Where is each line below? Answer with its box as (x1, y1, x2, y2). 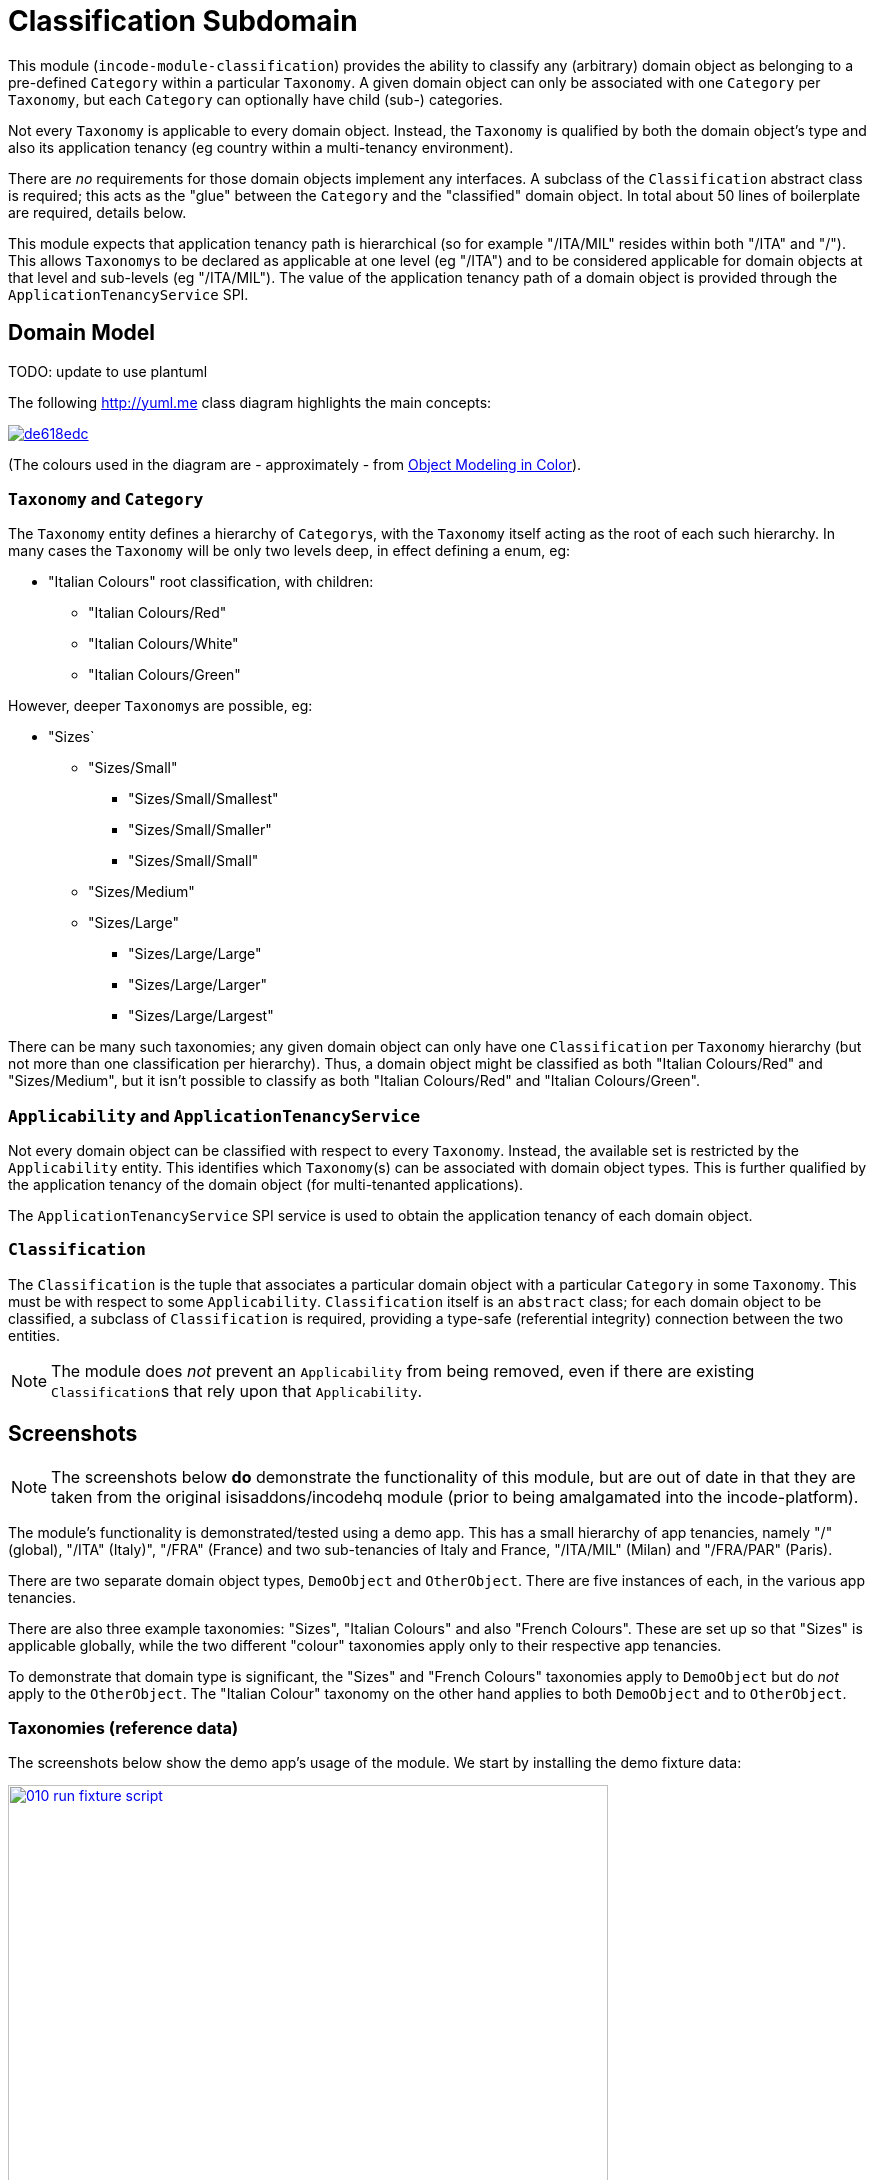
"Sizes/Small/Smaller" (128, 821, 272, 839)
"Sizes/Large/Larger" (128, 976, 267, 994)
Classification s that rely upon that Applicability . (51, 1380, 423, 1401)
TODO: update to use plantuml (8, 362, 208, 380)
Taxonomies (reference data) (8, 1718, 239, 1739)
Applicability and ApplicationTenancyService (8, 1105, 421, 1126)
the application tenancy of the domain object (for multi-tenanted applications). (8, 1176, 524, 1194)
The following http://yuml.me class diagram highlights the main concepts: (8, 393, 492, 411)
